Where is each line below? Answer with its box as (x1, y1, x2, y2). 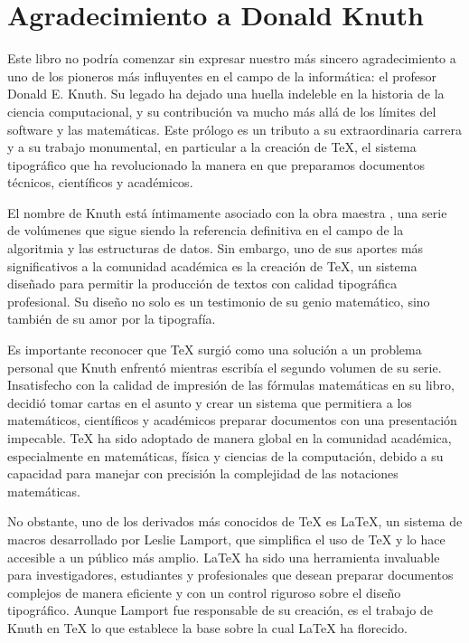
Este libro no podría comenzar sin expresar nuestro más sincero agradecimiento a (7, 49, 456, 68)
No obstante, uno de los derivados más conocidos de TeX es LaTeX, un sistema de (7, 512, 463, 531)
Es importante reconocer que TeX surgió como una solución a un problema (7, 340, 422, 359)
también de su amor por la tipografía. (7, 309, 216, 328)
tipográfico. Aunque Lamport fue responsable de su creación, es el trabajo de (7, 600, 433, 619)
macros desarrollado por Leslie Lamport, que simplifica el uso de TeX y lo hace (7, 529, 446, 548)
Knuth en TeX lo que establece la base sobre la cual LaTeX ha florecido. (7, 618, 408, 637)
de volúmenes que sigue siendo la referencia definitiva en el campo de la (7, 221, 404, 240)
